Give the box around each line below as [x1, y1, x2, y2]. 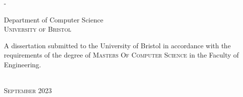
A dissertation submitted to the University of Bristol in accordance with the [4, 40, 231, 50]
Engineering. [4, 59, 41, 69]
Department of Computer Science [4, 14, 104, 24]
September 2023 [4, 85, 52, 96]
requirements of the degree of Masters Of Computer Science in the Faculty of [4, 50, 239, 60]
